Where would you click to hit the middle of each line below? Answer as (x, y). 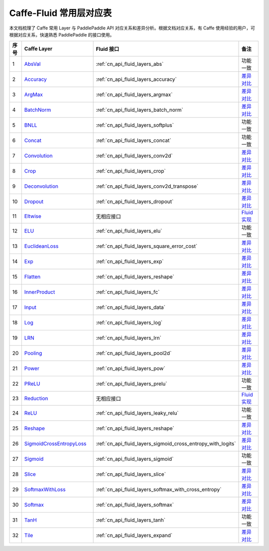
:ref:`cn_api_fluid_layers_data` (131, 307)
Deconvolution (41, 186)
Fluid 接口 (108, 49)
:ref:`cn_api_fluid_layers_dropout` (135, 202)
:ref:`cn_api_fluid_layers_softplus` (135, 125)
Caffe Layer (38, 49)
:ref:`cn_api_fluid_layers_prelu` (132, 384)
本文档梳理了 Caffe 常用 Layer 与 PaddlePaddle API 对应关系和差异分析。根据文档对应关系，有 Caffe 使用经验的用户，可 (132, 28)
